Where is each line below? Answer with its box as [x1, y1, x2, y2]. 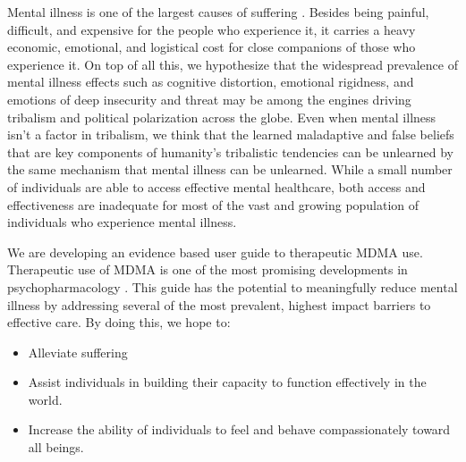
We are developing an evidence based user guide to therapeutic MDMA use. [7, 242, 423, 261]
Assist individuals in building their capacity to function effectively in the [28, 373, 427, 391]
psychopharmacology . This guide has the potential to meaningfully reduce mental [7, 277, 458, 296]
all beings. [28, 438, 84, 457]
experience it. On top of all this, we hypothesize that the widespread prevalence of [7, 55, 458, 73]
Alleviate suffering [28, 342, 128, 361]
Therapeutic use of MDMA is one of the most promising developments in [7, 260, 408, 279]
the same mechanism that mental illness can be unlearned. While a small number [7, 160, 453, 179]
